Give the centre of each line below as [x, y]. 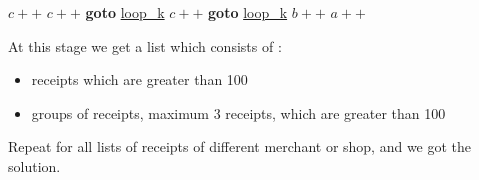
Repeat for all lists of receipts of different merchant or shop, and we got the [240, 146]
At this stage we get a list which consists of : [145, 45]
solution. [34, 165]
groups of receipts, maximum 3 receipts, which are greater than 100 [238, 112]
